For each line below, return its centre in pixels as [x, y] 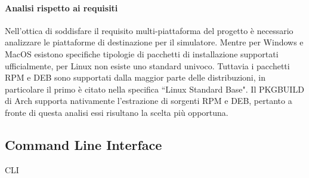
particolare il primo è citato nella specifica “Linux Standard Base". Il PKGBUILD [154, 89]
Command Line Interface [84, 144]
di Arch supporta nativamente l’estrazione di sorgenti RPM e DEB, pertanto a [149, 101]
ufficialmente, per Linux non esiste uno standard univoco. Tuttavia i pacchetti [147, 65]
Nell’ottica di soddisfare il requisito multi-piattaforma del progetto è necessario [149, 30]
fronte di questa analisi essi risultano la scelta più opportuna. [117, 112]
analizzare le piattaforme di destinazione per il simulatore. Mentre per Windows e [154, 42]
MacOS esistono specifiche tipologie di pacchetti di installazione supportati [142, 53]
